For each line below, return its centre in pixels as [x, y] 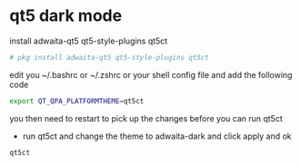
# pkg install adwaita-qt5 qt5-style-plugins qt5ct [109, 57]
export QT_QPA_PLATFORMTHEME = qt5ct [77, 101]
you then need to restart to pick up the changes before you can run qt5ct [146, 118]
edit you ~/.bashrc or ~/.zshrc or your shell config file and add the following [151, 74]
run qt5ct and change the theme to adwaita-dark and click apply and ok [157, 136]
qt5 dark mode [66, 16]
